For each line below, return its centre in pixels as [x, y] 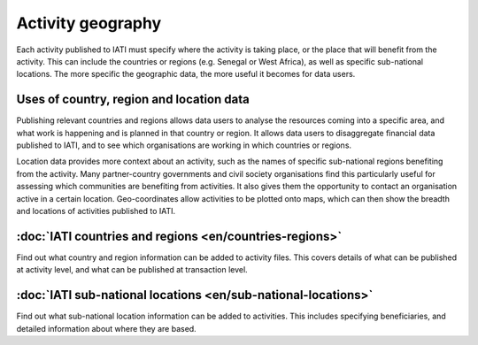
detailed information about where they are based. [106, 328]
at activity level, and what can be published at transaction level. [132, 270]
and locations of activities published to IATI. [96, 211]
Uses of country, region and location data [133, 100]
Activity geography [89, 23]
